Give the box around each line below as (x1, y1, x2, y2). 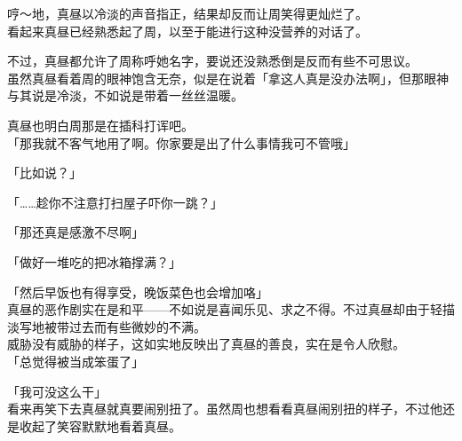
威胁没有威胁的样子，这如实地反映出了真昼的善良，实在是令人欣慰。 (7, 335, 405, 353)
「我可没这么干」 (7, 382, 107, 400)
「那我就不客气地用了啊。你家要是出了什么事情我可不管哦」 (7, 133, 355, 152)
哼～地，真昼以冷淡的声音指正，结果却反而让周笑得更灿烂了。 (7, 4, 368, 22)
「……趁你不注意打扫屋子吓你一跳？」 (7, 193, 223, 211)
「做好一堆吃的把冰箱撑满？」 (7, 252, 181, 271)
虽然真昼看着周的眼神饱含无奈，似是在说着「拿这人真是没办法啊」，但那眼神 (7, 68, 449, 87)
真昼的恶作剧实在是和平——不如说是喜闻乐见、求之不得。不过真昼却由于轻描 (7, 300, 455, 319)
